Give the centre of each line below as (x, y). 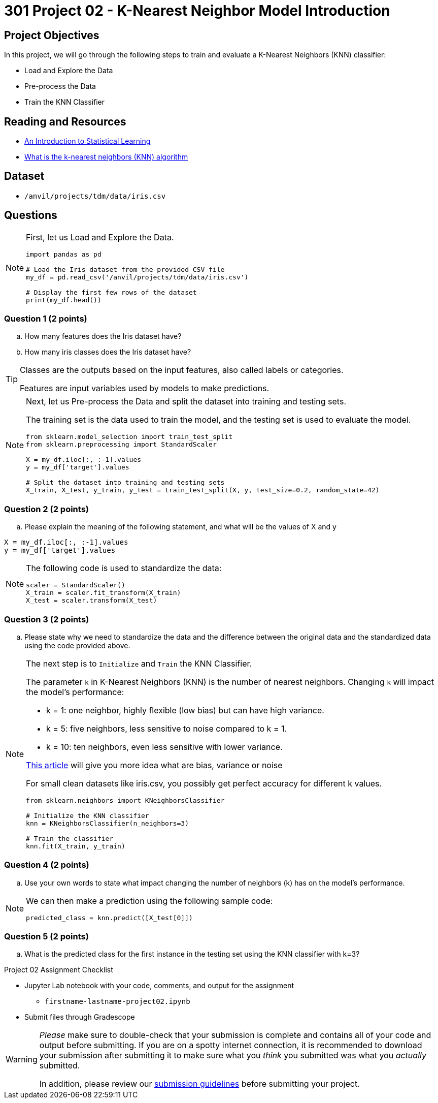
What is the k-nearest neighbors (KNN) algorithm (106, 157)
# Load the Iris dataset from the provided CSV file (125, 269)
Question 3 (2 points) (47, 619)
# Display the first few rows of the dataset (111, 292)
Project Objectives (52, 35)
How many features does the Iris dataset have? (103, 336)
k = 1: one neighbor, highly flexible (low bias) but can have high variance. (185, 710)
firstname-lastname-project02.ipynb (117, 1002)
